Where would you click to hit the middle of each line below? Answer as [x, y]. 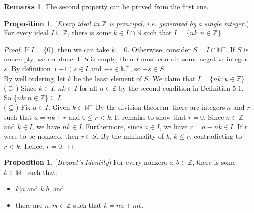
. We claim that [172, 78]
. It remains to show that [148, 116]
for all [88, 88]
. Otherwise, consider [159, 49]
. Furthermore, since [112, 126]
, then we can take [81, 49]
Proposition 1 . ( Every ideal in [52, 23]
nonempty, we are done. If [43, 59]
